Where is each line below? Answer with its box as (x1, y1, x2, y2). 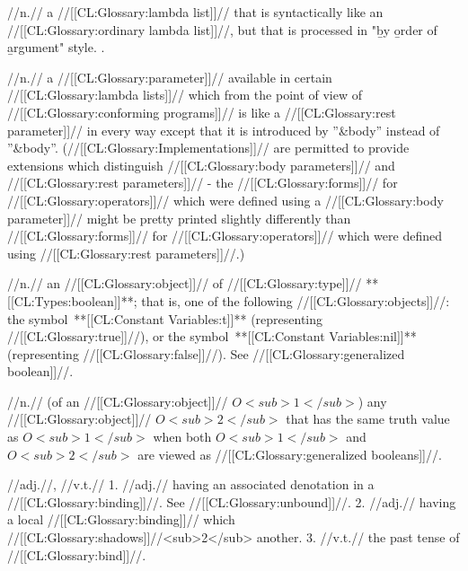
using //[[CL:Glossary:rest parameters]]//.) (7, 243, 245, 262)
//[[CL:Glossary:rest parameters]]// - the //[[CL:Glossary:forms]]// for (7, 173, 398, 192)
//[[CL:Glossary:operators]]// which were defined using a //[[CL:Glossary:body (7, 190, 444, 209)
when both (153, 427, 212, 446)
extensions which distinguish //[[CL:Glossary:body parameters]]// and (7, 155, 395, 174)
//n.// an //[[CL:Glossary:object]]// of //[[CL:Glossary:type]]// (7, 274, 362, 293)
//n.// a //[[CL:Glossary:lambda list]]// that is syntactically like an (7, 3, 384, 21)
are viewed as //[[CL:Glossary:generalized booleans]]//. (137, 444, 442, 463)
